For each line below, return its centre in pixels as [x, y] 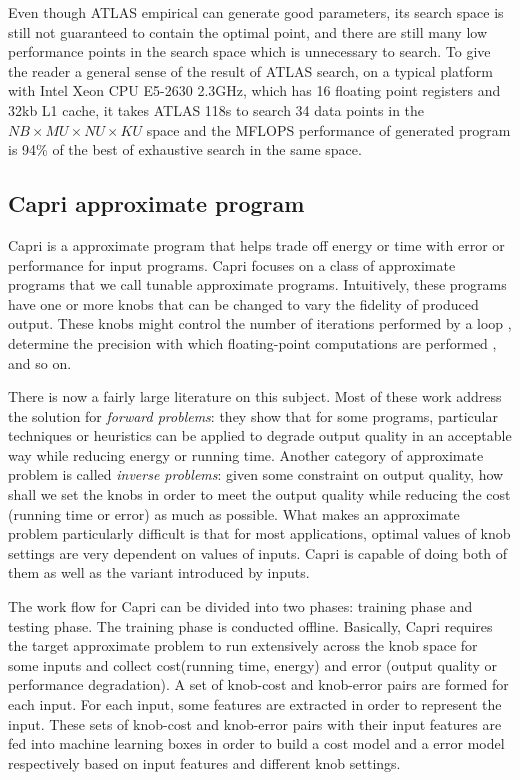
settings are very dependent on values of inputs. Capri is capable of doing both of [258, 552]
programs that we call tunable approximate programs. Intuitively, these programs [257, 284]
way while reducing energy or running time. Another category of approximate [246, 454]
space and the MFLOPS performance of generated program [328, 129]
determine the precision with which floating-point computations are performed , [252, 342]
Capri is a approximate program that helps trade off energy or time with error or [256, 244]
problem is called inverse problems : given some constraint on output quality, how [256, 474]
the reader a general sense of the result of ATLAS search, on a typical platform [250, 70]
